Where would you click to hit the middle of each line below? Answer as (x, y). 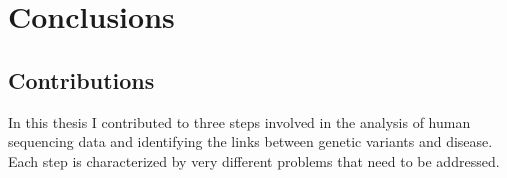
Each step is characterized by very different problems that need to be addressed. (254, 160)
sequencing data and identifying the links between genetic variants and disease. (250, 141)
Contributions (81, 79)
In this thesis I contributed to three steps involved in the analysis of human (239, 121)
